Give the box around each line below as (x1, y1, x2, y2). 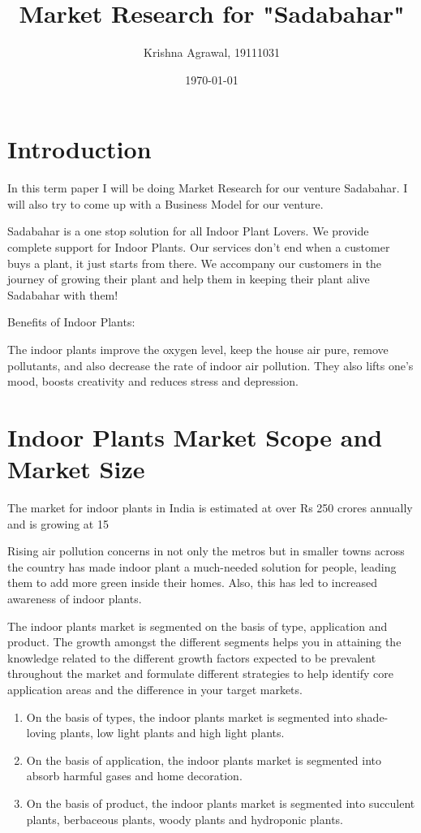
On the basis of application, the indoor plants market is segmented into (26, 751, 381, 768)
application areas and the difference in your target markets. (7, 681, 303, 698)
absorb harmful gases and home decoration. (26, 767, 243, 784)
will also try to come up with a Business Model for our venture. (7, 195, 324, 212)
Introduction (7, 132, 152, 166)
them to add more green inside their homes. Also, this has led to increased (7, 574, 377, 591)
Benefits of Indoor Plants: (7, 313, 135, 330)
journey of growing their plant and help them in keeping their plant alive (7, 270, 370, 287)
